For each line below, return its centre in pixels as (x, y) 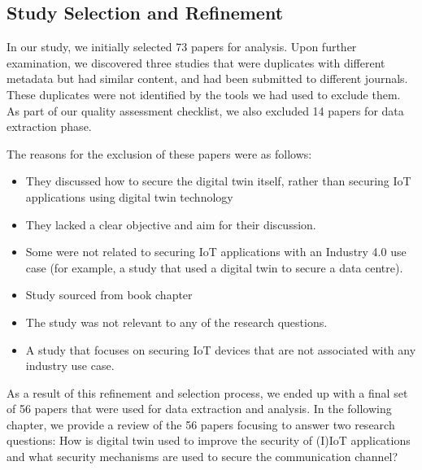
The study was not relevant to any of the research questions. (176, 322)
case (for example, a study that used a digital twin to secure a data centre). (214, 267)
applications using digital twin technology (129, 196)
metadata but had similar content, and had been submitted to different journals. (207, 78)
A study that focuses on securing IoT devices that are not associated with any (221, 349)
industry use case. (70, 366)
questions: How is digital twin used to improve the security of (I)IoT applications (209, 440)
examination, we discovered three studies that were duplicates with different (196, 62)
